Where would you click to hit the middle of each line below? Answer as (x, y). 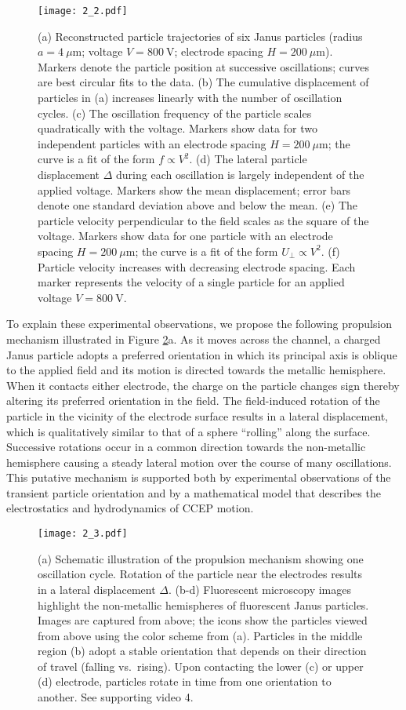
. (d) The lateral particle (248, 159)
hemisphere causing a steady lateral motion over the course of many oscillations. (199, 462)
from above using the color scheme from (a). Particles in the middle (200, 635)
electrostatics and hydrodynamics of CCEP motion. (130, 508)
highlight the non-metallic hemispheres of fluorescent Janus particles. (203, 604)
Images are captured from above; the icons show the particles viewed (203, 620)
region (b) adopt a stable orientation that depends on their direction (202, 651)
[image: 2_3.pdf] (83, 534)
